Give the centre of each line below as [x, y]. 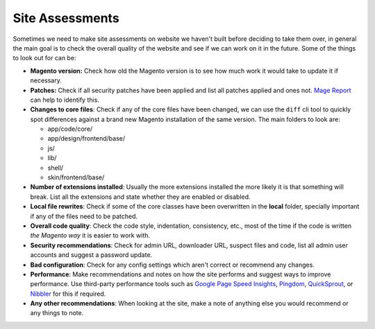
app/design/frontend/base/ [86, 139]
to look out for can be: [44, 58]
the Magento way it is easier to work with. [90, 235]
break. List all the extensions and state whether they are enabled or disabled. [140, 197]
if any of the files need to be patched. [84, 216]
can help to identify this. [65, 100]
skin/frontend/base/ [76, 177]
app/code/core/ [70, 129]
